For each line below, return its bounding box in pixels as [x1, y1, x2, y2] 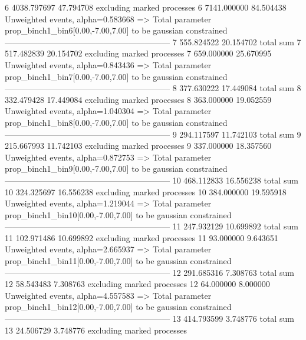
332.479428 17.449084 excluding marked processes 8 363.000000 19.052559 [5, 93, 272, 105]
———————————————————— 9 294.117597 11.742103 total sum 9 [5, 128, 301, 140]
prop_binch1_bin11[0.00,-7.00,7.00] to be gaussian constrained [5, 255, 232, 267]
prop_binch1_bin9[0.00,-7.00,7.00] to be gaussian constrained [5, 162, 228, 175]
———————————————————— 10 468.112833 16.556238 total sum [5, 174, 298, 186]
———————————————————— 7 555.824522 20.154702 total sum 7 [5, 35, 301, 48]
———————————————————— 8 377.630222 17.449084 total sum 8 [5, 82, 301, 94]
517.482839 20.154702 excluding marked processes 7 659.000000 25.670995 [5, 47, 272, 59]
